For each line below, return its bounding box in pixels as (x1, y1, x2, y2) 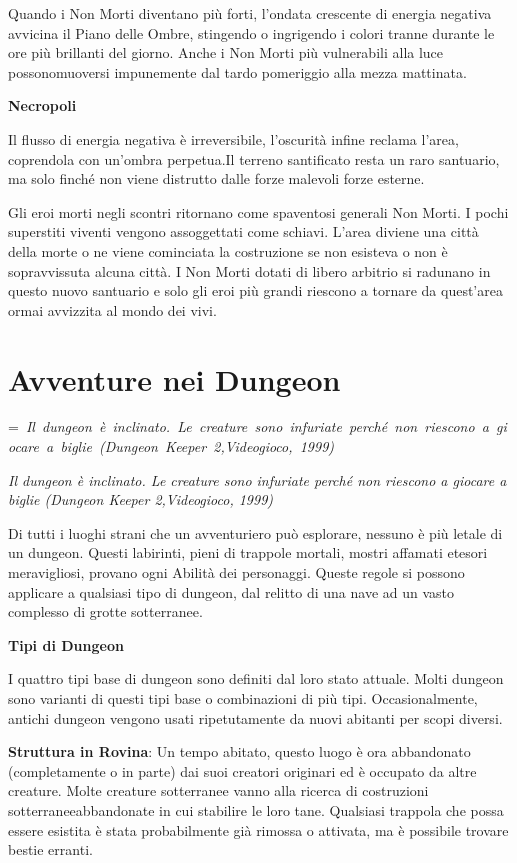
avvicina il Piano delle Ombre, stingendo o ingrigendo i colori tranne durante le (8, 22, 495, 43)
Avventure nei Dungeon (8, 358, 341, 399)
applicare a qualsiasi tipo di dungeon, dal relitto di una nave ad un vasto (8, 581, 455, 602)
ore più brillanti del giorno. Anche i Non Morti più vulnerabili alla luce (8, 42, 444, 63)
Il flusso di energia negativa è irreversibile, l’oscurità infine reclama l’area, (8, 128, 459, 149)
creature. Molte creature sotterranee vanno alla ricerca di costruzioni (8, 780, 429, 801)
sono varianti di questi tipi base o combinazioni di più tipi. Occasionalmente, (8, 687, 478, 708)
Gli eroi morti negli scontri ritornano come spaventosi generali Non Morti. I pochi (8, 201, 509, 222)
